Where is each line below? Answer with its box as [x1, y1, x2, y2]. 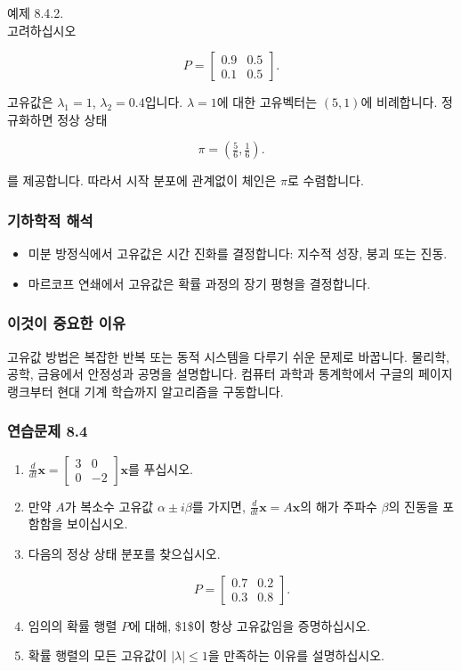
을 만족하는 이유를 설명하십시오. [207, 646, 384, 665]
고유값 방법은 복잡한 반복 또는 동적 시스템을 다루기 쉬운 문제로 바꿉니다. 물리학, [7, 347, 449, 365]
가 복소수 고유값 [64, 496, 154, 515]
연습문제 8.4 [7, 420, 88, 442]
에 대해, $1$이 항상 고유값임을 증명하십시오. [128, 616, 371, 634]
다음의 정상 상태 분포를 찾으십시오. [28, 544, 221, 563]
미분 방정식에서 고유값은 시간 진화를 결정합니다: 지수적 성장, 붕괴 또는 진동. [28, 244, 448, 263]
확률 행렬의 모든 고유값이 [28, 646, 167, 665]
